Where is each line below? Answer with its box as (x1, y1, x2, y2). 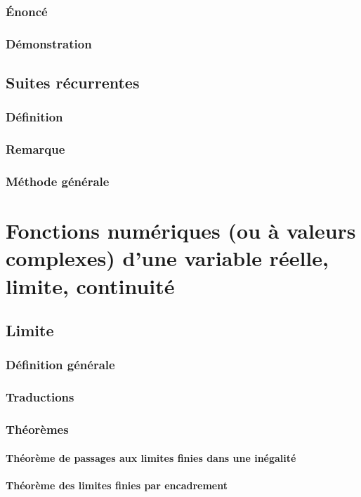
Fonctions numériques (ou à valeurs (6, 216, 356, 245)
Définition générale (6, 356, 115, 373)
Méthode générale (6, 173, 110, 190)
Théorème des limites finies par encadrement (6, 477, 228, 492)
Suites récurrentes (6, 72, 140, 93)
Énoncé (6, 2, 48, 20)
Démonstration (6, 34, 92, 52)
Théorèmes (6, 420, 69, 438)
